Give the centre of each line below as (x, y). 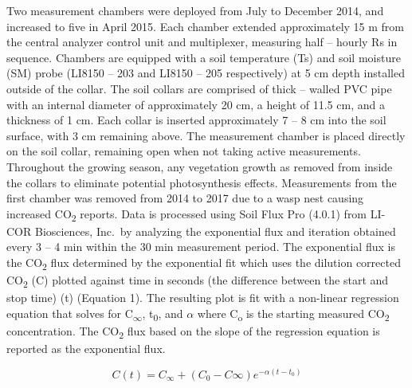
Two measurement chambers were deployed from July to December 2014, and (195, 10)
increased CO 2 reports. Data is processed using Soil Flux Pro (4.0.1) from (187, 214)
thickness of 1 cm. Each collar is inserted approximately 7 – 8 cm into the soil (196, 120)
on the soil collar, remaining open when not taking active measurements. (184, 151)
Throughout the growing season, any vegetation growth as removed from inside (200, 166)
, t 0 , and (163, 314)
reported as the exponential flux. (86, 349)
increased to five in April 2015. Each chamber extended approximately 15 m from (206, 26)
